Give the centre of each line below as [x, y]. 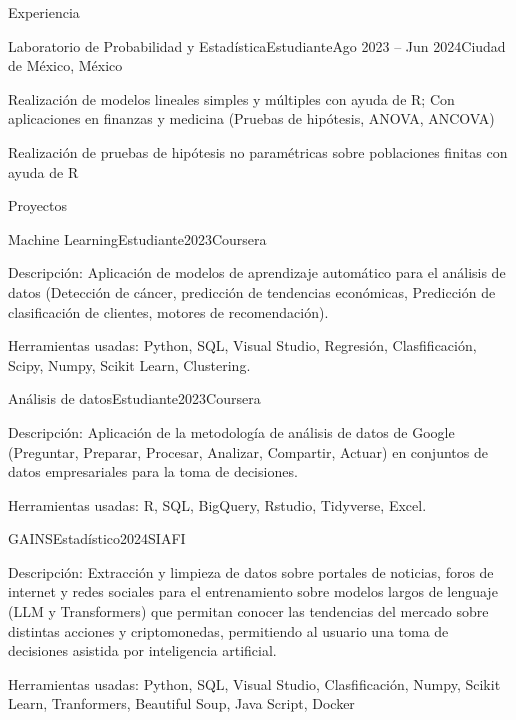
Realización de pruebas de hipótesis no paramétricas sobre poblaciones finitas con [258, 151]
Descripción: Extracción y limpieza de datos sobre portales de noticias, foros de [251, 571]
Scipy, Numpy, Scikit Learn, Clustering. [129, 364]
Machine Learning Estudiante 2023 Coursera [137, 238]
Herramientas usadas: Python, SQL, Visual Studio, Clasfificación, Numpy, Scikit [254, 683]
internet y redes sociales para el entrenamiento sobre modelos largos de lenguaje [253, 591]
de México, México [65, 65]
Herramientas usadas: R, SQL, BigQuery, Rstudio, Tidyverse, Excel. [217, 504]
